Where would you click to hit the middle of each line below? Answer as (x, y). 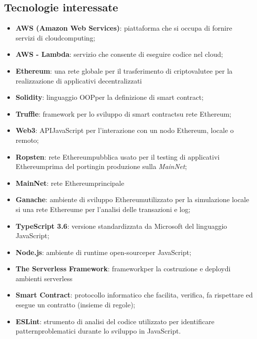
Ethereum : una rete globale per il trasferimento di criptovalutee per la (124, 70)
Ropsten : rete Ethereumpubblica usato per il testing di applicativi (118, 156)
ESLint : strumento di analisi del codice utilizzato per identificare (115, 321)
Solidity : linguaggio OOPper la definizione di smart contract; (109, 97)
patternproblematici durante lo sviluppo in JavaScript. (98, 331)
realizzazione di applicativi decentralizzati (79, 80)
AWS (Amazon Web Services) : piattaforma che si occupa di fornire (124, 28)
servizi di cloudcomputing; (55, 37)
